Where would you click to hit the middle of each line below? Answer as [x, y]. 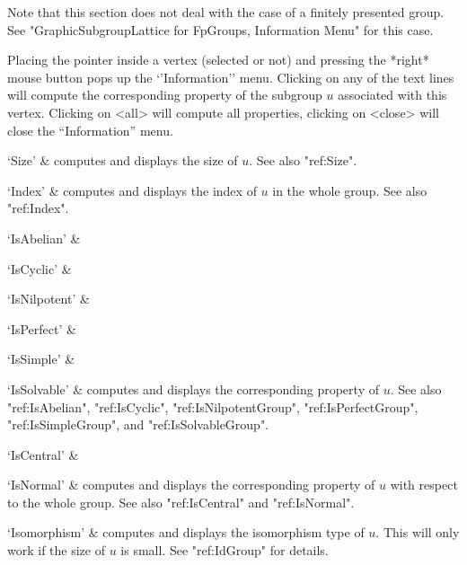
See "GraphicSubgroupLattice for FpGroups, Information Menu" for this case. [220, 29]
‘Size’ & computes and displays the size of [123, 160]
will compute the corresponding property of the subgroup [165, 95]
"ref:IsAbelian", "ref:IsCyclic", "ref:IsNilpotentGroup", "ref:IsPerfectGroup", [213, 406]
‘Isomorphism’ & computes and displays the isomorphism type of [186, 532]
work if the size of [56, 550]
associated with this [392, 95]
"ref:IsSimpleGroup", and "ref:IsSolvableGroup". [138, 424]
